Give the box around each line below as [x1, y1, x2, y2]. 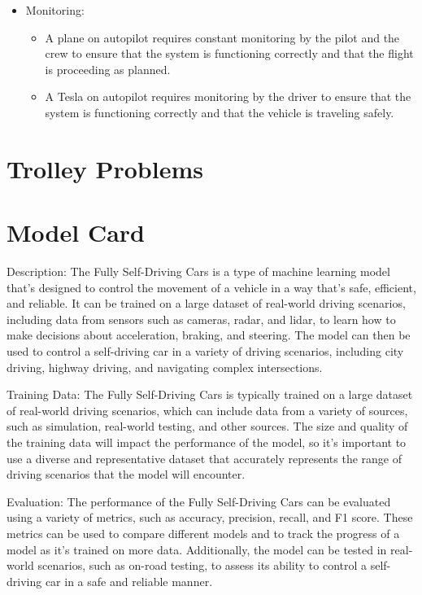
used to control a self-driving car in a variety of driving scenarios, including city [7, 343, 404, 360]
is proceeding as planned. [45, 60, 171, 77]
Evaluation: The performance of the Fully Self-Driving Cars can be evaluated [7, 492, 391, 510]
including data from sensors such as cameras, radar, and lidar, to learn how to [7, 310, 396, 327]
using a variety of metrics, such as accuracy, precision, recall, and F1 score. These [7, 509, 413, 526]
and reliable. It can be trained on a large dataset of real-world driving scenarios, [7, 295, 406, 312]
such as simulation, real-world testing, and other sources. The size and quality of [7, 418, 408, 435]
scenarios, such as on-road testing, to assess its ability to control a [37, 557, 368, 574]
